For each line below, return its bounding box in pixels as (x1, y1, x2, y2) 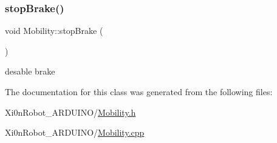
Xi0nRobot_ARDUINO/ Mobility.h (5, 105, 136, 118)
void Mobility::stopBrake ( (5, 24, 103, 37)
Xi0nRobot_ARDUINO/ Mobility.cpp (5, 126, 145, 139)
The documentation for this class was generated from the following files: (5, 85, 273, 98)
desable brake (5, 65, 55, 78)
